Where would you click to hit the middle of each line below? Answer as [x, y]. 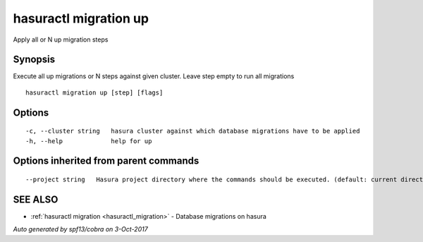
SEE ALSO [36, 199]
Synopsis [34, 60]
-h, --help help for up [89, 141]
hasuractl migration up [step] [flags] [94, 92]
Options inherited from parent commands [106, 161]
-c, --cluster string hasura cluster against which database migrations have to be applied [193, 131]
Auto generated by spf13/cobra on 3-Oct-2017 [80, 229]
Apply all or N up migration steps [61, 40]
